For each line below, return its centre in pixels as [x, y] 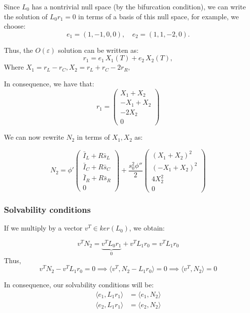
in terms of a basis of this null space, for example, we [159, 16]
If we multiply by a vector [43, 228]
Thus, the [18, 50]
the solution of [26, 16]
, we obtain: [147, 228]
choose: [15, 26]
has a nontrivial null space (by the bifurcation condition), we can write [139, 6]
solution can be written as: [98, 50]
